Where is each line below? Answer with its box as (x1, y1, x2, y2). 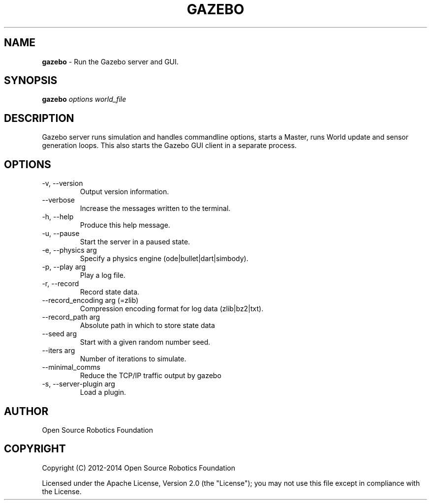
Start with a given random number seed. (80, 338, 211, 347)
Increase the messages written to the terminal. (80, 204, 231, 213)
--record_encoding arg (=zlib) (42, 296, 139, 305)
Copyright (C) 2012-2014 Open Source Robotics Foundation (42, 463, 235, 472)
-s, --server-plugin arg (42, 380, 115, 388)
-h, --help (42, 212, 74, 221)
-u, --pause (42, 229, 80, 238)
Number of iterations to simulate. (80, 355, 186, 363)
